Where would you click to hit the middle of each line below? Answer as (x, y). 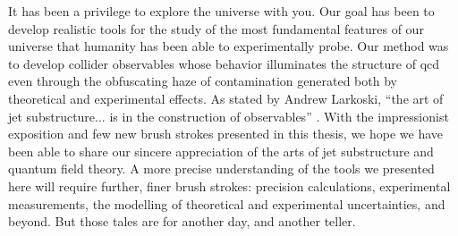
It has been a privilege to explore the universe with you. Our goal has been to (221, 11)
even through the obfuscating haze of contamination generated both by (203, 81)
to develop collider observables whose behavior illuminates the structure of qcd (224, 63)
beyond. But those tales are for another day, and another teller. (182, 221)
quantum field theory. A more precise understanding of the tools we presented (221, 169)
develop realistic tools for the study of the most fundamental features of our (216, 28)
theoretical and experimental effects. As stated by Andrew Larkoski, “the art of (226, 98)
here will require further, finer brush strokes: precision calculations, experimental (229, 185)
